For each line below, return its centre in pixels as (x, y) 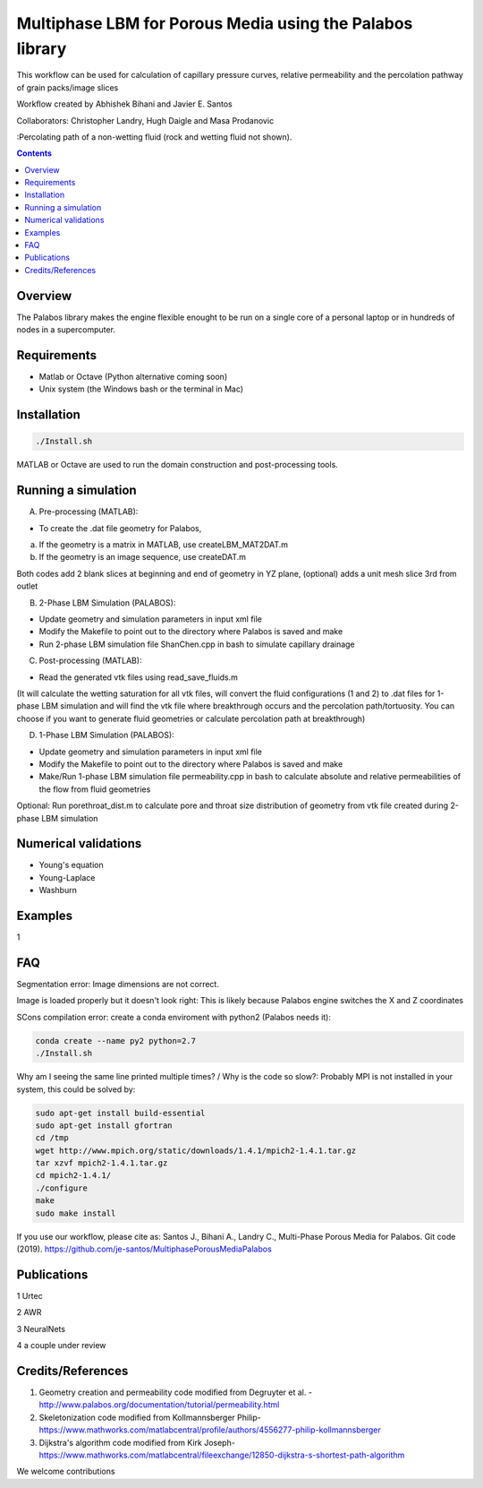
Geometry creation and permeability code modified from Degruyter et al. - (176, 1392)
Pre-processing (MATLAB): (89, 512)
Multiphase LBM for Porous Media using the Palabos (215, 23)
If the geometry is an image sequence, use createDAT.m (142, 557)
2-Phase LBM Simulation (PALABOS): (107, 602)
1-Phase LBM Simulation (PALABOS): (106, 735)
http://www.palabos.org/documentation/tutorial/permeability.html (159, 1405)
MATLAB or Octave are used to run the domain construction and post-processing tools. (178, 465)
